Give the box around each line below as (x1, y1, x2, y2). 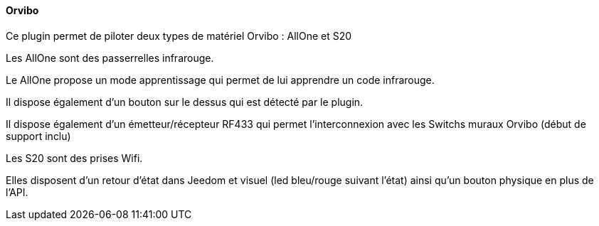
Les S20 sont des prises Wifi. (6, 151, 143, 164)
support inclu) (6, 129, 71, 142)
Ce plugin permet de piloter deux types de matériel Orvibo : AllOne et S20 (6, 29, 352, 42)
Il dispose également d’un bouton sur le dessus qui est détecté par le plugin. (6, 95, 364, 108)
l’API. (6, 185, 28, 198)
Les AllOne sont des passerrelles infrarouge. (6, 51, 214, 64)
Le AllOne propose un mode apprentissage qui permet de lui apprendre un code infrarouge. (6, 73, 435, 86)
